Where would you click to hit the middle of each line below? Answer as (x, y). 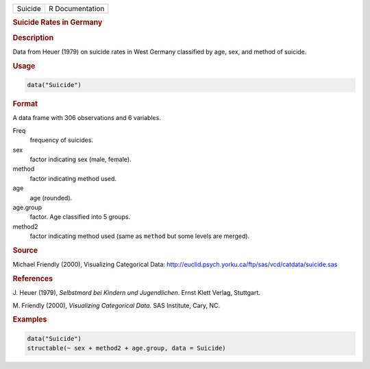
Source (25, 250)
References (33, 278)
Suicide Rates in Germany (58, 23)
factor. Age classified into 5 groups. (80, 217)
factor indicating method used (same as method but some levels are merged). (140, 236)
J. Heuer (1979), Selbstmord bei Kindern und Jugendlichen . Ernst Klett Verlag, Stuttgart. (136, 293)
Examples (30, 320)
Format (25, 104)
